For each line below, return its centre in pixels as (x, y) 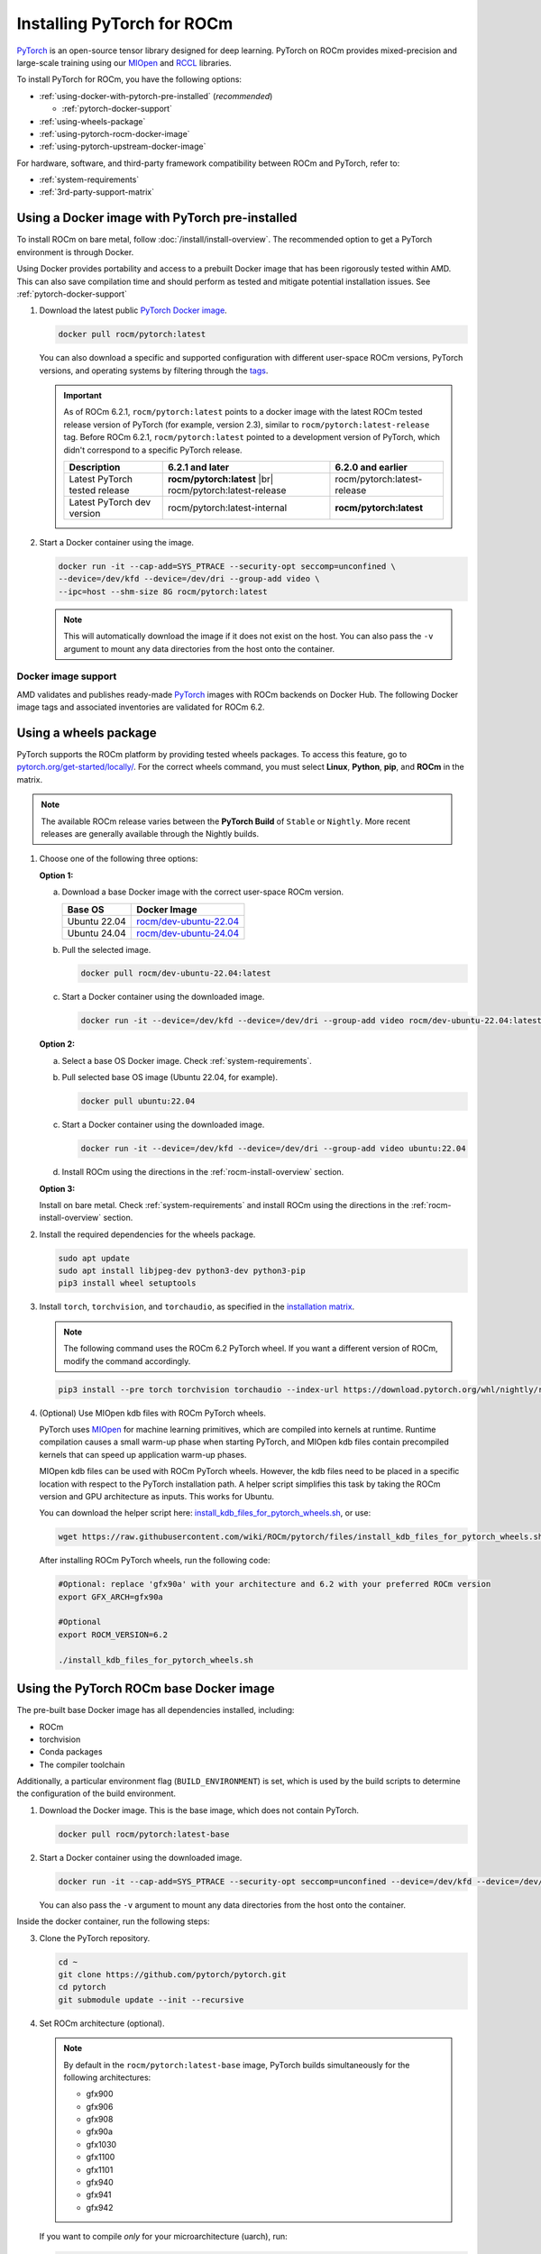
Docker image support (67, 676)
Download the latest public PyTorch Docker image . (133, 310)
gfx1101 (100, 2169)
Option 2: (57, 1044)
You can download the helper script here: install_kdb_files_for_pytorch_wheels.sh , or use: (205, 1513)
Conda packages (71, 1752)
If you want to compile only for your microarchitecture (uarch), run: (163, 2237)
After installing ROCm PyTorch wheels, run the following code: (155, 1561)
